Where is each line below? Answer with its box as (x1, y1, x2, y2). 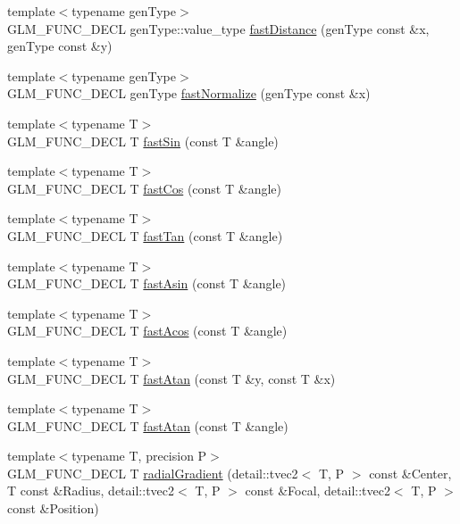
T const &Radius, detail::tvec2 (7, 481, 175, 500)
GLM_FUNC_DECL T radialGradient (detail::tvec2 (7, 463, 298, 482)
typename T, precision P (71, 446, 207, 465)
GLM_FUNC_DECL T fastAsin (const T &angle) (7, 274, 287, 293)
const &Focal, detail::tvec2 (245, 481, 390, 500)
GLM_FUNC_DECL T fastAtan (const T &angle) (7, 416, 289, 435)
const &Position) (7, 499, 99, 518)
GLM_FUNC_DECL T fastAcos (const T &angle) (7, 321, 288, 340)
